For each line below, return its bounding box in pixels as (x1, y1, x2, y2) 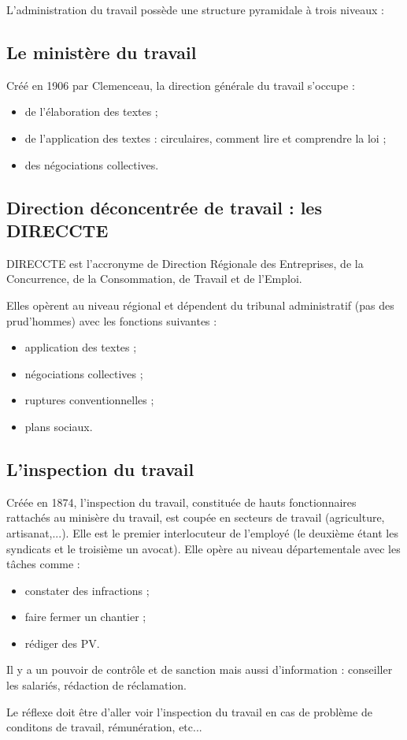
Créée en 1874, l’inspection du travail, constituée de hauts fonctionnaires (6, 493, 357, 510)
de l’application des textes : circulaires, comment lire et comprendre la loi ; (24, 129, 387, 146)
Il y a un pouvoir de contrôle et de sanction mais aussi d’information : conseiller (6, 661, 393, 678)
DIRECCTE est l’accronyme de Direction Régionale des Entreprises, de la (6, 255, 364, 271)
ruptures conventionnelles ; (24, 392, 154, 408)
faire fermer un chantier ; (24, 608, 146, 625)
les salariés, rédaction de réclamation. (6, 677, 187, 694)
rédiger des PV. (24, 634, 100, 651)
